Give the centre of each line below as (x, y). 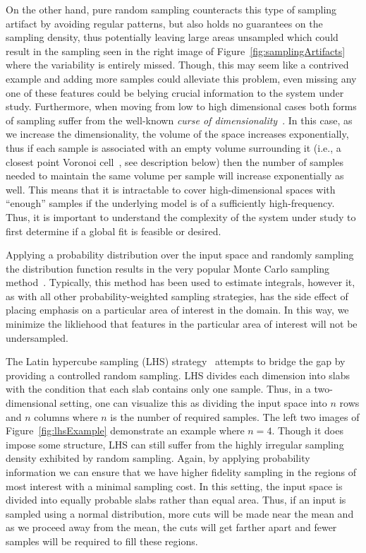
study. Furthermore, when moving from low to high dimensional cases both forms (181, 106)
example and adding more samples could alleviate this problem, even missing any (181, 78)
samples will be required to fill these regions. (102, 541)
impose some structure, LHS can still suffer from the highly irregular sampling (175, 444)
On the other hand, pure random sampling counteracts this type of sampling (171, 9)
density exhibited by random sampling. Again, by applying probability (158, 458)
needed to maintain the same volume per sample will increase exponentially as (175, 176)
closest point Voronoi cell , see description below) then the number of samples (175, 161)
